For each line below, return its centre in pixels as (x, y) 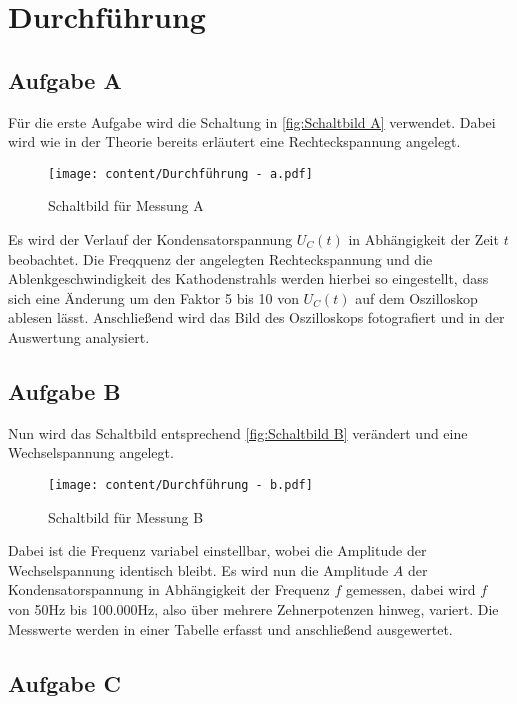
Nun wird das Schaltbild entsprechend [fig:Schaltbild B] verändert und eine (238, 432)
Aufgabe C (64, 682)
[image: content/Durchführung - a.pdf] (180, 173)
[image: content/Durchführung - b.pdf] (180, 484)
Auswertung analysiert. (79, 336)
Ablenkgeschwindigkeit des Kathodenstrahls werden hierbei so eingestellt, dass (248, 278)
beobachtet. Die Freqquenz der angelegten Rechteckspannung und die (220, 258)
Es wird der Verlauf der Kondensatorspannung (150, 239)
